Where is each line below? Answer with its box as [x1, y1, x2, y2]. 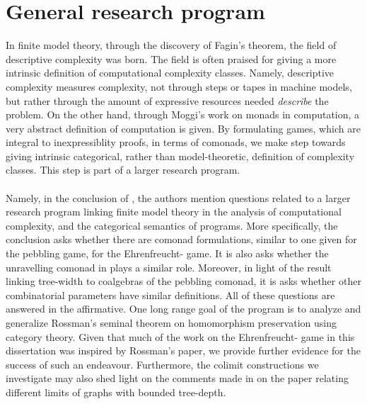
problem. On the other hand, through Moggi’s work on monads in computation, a [6, 107, 360, 122]
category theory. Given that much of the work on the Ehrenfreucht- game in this [6, 329, 355, 344]
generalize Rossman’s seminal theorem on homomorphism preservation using [6, 315, 337, 330]
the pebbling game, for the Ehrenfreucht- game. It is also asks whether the [6, 246, 329, 261]
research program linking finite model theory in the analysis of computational [6, 204, 342, 219]
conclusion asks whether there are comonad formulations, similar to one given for [6, 232, 357, 247]
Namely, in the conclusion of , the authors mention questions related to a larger [6, 190, 351, 205]
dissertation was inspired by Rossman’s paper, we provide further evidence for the [6, 343, 361, 358]
